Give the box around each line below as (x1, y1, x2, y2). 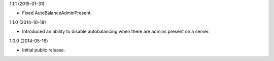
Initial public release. (22, 47, 65, 53)
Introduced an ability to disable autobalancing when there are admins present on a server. (22, 28, 210, 35)
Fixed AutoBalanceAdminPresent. (22, 10, 92, 16)
